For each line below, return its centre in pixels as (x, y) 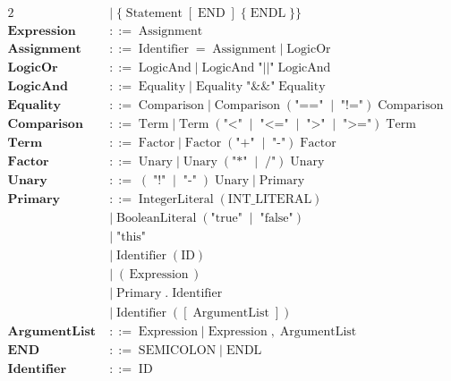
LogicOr (309, 50)
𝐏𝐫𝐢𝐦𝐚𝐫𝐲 (34, 200)
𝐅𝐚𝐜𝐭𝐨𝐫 (28, 162)
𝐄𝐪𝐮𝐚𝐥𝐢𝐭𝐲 (34, 106)
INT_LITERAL (270, 200)
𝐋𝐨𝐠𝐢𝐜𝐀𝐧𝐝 (38, 87)
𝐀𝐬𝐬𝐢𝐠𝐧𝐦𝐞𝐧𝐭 (44, 50)
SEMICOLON (177, 350)
